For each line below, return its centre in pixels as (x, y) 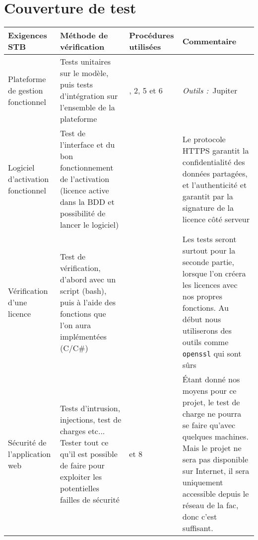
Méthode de (84, 35)
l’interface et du (87, 145)
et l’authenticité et (215, 184)
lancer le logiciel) (89, 225)
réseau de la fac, (210, 505)
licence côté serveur (216, 219)
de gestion (26, 90)
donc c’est (200, 517)
